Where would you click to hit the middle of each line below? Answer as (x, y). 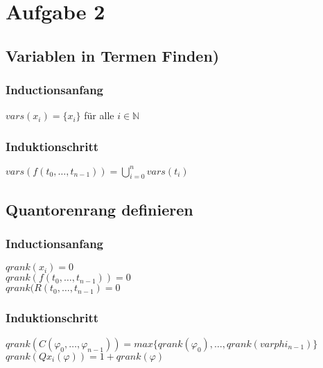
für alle (99, 115)
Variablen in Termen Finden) (113, 55)
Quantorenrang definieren (99, 209)
